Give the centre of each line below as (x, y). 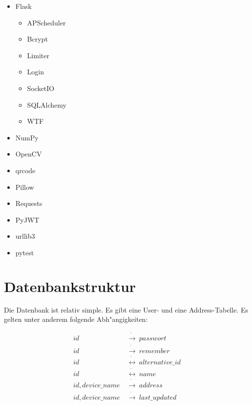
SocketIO (41, 88)
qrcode (25, 170)
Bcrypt (37, 39)
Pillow (25, 187)
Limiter (38, 55)
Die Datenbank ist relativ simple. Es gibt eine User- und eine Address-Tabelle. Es (126, 309)
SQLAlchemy (47, 104)
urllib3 (25, 236)
